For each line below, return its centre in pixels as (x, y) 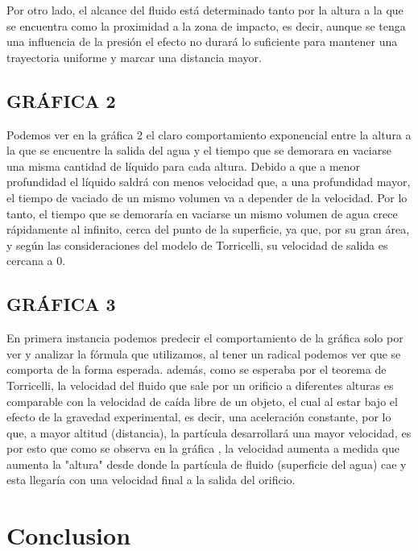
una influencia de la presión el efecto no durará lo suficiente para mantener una (202, 41)
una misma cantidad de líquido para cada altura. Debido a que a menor (184, 166)
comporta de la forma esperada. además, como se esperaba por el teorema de (197, 369)
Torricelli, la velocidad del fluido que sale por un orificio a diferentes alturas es (200, 385)
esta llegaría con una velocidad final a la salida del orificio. (151, 480)
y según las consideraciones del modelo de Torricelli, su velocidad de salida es (197, 244)
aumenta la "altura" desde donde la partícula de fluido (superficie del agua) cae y (207, 464)
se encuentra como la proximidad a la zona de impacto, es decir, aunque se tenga (206, 25)
